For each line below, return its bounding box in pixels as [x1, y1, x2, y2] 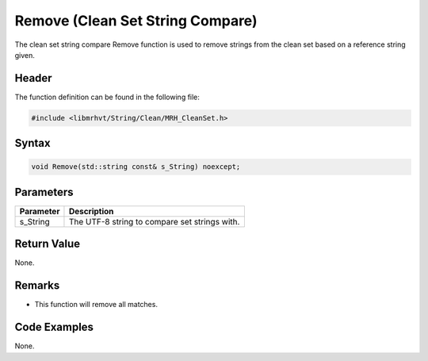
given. [14, 50, 36, 60]
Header [14, 71, 52, 85]
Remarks [14, 278, 60, 293]
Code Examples [14, 321, 94, 334]
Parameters [14, 185, 74, 198]
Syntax [14, 136, 51, 150]
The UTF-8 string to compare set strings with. [68, 216, 240, 227]
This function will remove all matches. [34, 300, 159, 309]
